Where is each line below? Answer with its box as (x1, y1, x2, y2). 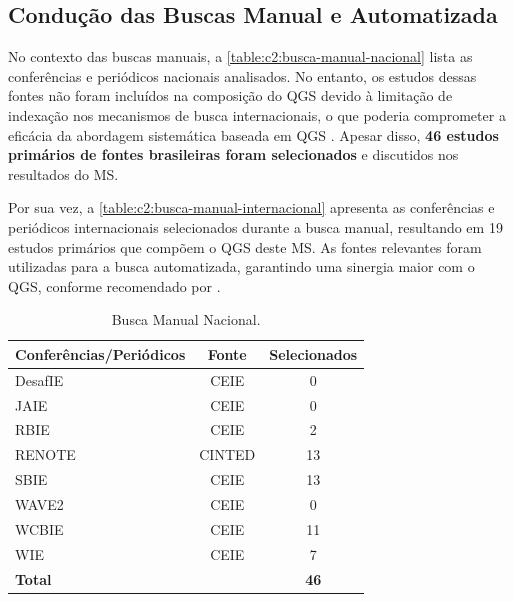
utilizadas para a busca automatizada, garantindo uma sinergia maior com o (8, 256, 475, 277)
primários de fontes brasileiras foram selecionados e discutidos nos (8, 144, 459, 165)
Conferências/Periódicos (15, 343, 186, 364)
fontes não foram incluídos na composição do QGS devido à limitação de (8, 85, 453, 106)
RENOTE (15, 444, 76, 465)
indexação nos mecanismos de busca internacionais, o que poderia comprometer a (8, 104, 506, 125)
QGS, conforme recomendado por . (8, 275, 221, 296)
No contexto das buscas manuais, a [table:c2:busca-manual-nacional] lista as (8, 46, 473, 67)
